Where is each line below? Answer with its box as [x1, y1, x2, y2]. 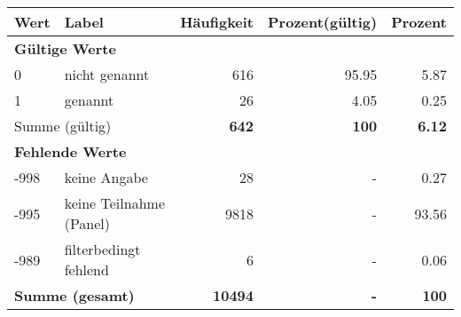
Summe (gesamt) [14, 285, 135, 305]
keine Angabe [64, 167, 148, 187]
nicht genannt [64, 64, 150, 84]
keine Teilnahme [64, 193, 165, 213]
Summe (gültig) [14, 115, 112, 136]
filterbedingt [64, 239, 141, 259]
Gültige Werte [14, 38, 116, 59]
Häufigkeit [180, 12, 254, 32]
